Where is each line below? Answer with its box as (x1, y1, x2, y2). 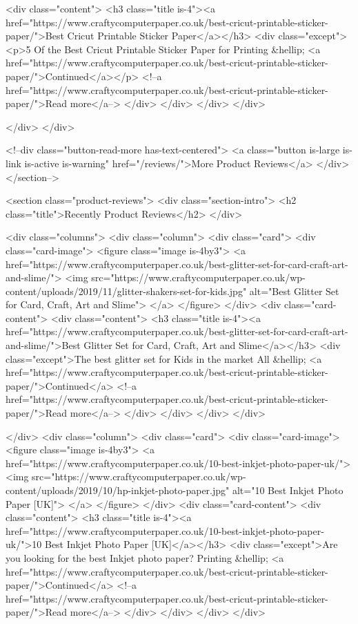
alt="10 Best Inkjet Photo (232, 483, 344, 497)
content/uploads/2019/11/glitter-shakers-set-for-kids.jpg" (6, 283, 247, 298)
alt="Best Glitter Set (249, 283, 339, 298)
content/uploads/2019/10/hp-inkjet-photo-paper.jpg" (6, 483, 230, 497)
